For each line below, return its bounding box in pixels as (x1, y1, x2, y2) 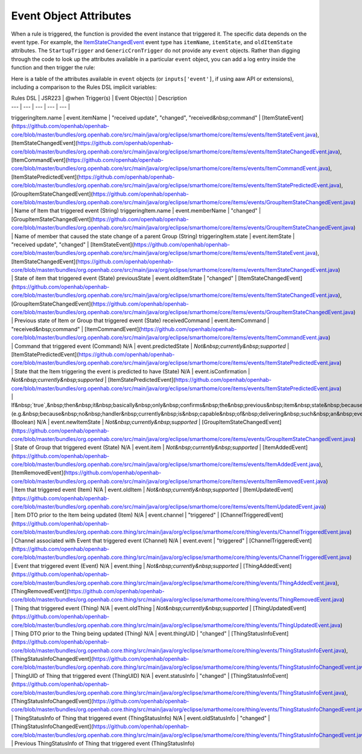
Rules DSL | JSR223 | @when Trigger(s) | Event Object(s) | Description (11, 94, 187, 102)
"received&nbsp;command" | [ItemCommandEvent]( (11, 325, 141, 332)
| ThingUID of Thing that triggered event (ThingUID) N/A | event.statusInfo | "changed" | (11, 672, 230, 679)
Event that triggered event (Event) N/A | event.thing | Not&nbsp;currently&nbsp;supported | (14, 562, 242, 569)
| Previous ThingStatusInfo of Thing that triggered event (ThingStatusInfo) (11, 739, 195, 747)
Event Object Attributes (11, 9, 132, 22)
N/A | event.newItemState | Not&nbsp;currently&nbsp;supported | (36, 419, 201, 426)
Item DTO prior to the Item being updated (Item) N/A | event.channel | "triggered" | (14, 511, 220, 519)
